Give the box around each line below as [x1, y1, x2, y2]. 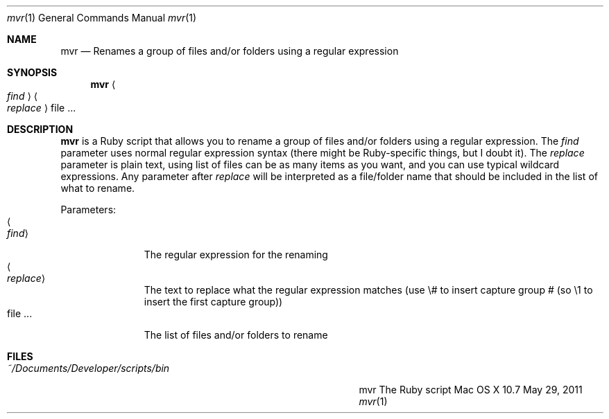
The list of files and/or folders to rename [144, 329, 328, 341]
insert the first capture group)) [144, 296, 283, 307]
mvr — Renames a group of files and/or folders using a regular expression [60, 45, 399, 57]
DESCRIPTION [7, 123, 74, 135]
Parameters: [60, 204, 117, 215]
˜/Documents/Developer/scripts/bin [7, 362, 170, 374]
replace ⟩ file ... [7, 102, 76, 114]
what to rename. [60, 182, 135, 194]
